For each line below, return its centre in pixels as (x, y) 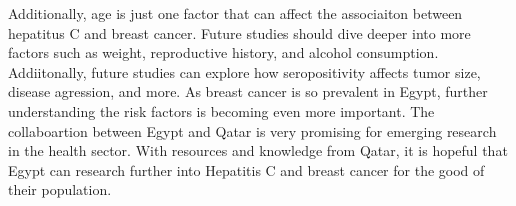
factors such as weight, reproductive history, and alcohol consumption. (223, 52)
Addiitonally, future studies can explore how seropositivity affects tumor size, (244, 71)
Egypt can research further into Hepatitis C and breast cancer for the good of (246, 169)
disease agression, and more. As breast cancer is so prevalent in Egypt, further (248, 91)
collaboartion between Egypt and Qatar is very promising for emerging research (252, 130)
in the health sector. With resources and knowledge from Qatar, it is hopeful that (258, 150)
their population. (60, 189)
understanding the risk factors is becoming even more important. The (221, 110)
